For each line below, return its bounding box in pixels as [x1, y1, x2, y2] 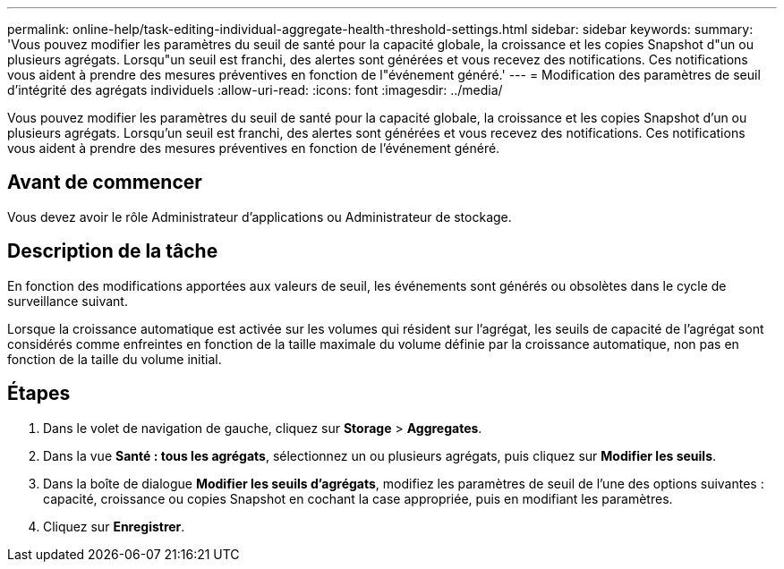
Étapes [7, 382, 71, 405]
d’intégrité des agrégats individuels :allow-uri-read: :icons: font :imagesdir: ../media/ [7, 82, 503, 98]
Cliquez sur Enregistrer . [43, 518, 185, 534]
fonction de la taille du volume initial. [7, 351, 222, 367]
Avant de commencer [7, 171, 202, 194]
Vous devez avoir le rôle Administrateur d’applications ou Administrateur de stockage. [7, 208, 512, 225]
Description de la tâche [7, 240, 218, 263]
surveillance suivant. [7, 293, 128, 309]
